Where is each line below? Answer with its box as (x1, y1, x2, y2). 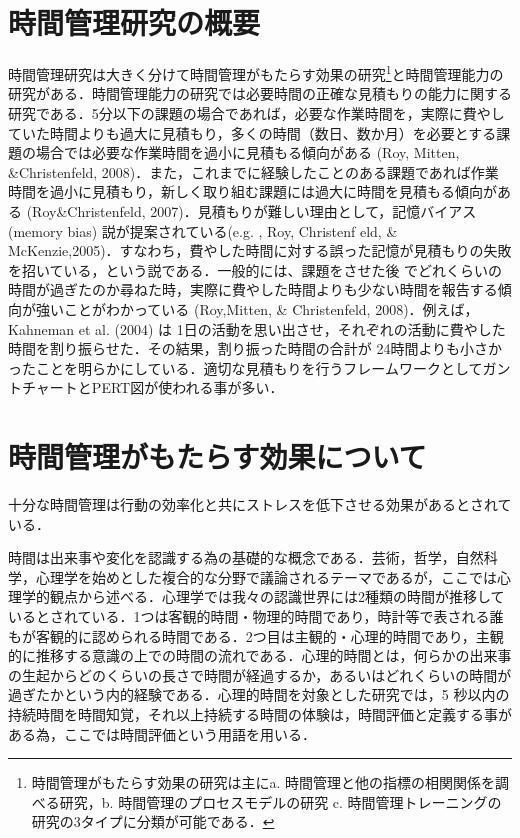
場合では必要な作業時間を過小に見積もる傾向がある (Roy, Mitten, (35, 142, 460, 163)
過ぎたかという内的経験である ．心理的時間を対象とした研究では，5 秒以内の (8, 684, 510, 705)
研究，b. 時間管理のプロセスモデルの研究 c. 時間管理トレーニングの (59, 791, 502, 812)
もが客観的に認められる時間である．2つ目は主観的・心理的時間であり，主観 (8, 625, 504, 646)
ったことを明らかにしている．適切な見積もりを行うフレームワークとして (8, 357, 483, 378)
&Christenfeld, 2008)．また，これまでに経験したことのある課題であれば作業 (8, 161, 499, 182)
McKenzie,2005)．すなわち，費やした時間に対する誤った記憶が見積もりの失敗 (8, 240, 512, 261)
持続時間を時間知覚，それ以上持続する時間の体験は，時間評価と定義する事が (8, 703, 512, 724)
